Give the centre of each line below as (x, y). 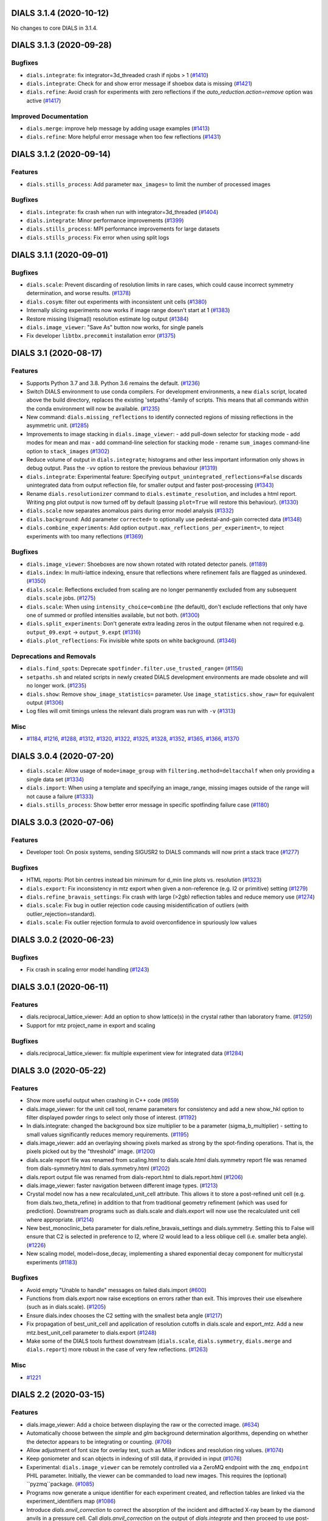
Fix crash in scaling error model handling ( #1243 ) (88, 970)
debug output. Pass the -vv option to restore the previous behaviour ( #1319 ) (122, 468)
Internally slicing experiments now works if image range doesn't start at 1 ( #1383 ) (128, 310)
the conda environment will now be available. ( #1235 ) (93, 408)
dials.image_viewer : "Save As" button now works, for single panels (115, 327)
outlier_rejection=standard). (61, 914)
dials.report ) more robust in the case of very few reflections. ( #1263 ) (117, 1349)
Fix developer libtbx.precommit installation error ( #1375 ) (101, 336)
